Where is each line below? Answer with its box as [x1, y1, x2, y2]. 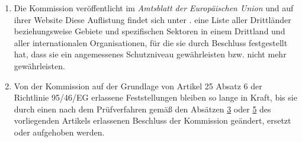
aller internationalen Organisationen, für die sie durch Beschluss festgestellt [14, 36, 288, 49]
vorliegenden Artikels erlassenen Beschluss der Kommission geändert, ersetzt [14, 114, 291, 127]
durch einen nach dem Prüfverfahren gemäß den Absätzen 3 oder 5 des [14, 102, 271, 115]
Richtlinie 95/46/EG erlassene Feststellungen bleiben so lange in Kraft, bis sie [14, 91, 297, 104]
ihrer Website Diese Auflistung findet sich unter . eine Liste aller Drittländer [14, 13, 291, 25]
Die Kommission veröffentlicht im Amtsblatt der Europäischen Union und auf [14, 2, 294, 14]
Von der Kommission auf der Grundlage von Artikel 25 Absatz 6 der [14, 79, 262, 92]
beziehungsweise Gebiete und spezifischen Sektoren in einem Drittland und [14, 25, 285, 37]
